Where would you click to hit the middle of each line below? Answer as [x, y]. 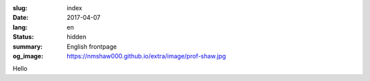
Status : [23, 37]
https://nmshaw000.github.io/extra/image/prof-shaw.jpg [146, 56]
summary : [28, 46]
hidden [77, 37]
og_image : [28, 56]
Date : [21, 18]
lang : [20, 27]
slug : [20, 8]
